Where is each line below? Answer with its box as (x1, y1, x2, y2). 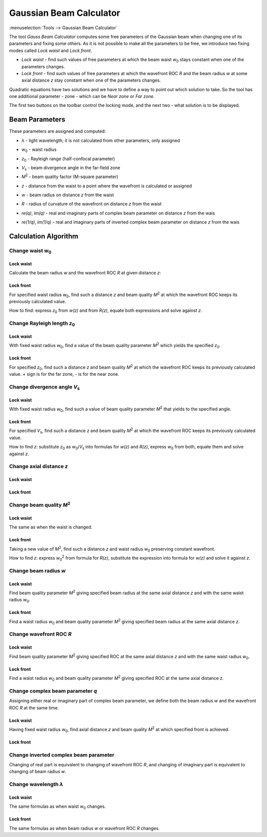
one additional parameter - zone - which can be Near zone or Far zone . (9, 93, 155, 99)
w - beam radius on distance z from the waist (21, 192, 114, 198)
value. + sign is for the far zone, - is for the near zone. (9, 371, 120, 377)
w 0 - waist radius (21, 146, 57, 153)
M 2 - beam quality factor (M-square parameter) (21, 173, 119, 180)
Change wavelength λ (9, 781, 64, 788)
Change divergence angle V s (9, 383, 80, 392)
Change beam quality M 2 (9, 500, 71, 508)
